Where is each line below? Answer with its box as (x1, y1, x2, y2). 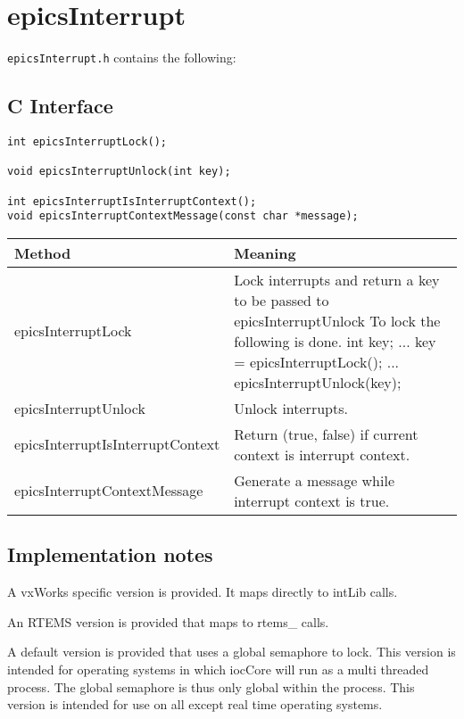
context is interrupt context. (234, 443, 410, 465)
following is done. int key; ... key (234, 330, 436, 351)
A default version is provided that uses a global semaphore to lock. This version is (7, 642, 456, 661)
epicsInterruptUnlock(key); (234, 371, 402, 393)
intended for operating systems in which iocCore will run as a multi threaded (7, 659, 429, 678)
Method (14, 242, 71, 263)
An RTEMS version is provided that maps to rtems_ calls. (7, 612, 329, 631)
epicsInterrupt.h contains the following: (7, 48, 236, 67)
